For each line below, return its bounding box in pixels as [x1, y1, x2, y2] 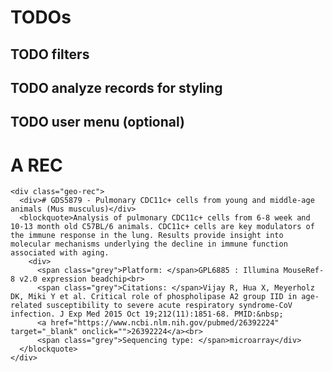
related [10, 301, 43, 311]
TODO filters [10, 46, 90, 63]
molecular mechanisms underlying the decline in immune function [10, 239, 288, 250]
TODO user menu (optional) [10, 114, 185, 131]
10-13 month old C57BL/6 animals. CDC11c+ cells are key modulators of [10, 222, 315, 232]
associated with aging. [10, 248, 110, 258]
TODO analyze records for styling [10, 79, 223, 96]
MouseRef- [283, 266, 325, 276]
